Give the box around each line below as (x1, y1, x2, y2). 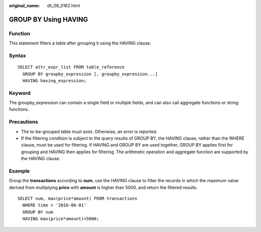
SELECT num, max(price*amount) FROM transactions (17, 196, 138, 202)
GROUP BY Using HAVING (9, 15, 88, 24)
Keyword (9, 89, 31, 96)
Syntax (9, 52, 26, 59)
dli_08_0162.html (47, 3, 80, 8)
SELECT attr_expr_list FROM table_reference (17, 64, 125, 70)
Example (9, 167, 30, 174)
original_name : (9, 3, 40, 8)
